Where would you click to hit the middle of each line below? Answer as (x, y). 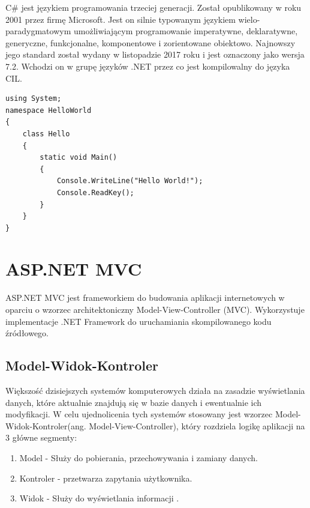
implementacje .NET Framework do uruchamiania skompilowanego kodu (139, 321)
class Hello (46, 134)
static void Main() (79, 158)
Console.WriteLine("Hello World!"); (130, 181)
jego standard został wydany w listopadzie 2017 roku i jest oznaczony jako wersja (155, 54)
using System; (34, 99)
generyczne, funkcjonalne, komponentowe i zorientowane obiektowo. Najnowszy (151, 42)
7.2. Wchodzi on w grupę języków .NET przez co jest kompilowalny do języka (148, 66)
